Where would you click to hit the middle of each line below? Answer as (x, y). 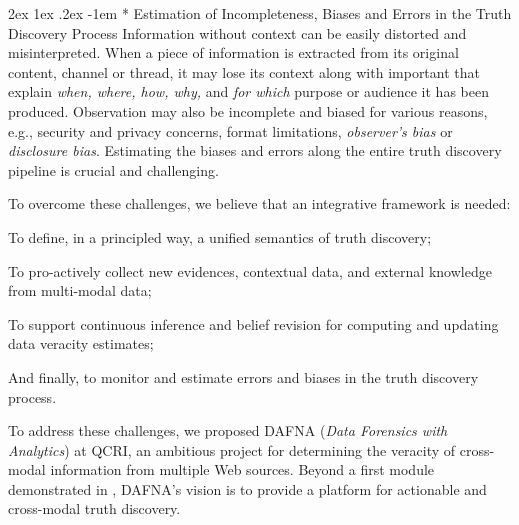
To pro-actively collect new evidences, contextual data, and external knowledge (250, 270)
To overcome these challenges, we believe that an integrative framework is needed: (259, 203)
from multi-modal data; (80, 290)
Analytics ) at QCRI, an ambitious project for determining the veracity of (232, 449)
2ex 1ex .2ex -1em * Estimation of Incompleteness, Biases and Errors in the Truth (260, 13)
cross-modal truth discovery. (94, 508)
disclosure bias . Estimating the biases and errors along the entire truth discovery (255, 150)
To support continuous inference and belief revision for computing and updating (253, 323)
